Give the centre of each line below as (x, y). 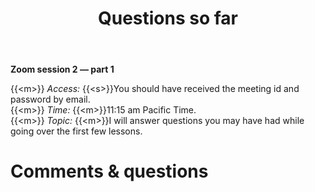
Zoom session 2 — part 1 (62, 69)
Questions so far (168, 18)
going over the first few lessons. (76, 131)
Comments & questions (109, 171)
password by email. (50, 99)
